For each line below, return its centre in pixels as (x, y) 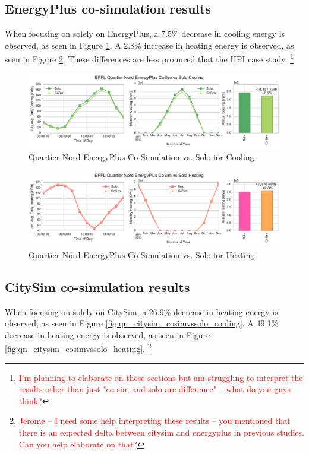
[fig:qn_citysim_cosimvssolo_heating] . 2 (78, 348)
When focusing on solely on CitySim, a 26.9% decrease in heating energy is (141, 311)
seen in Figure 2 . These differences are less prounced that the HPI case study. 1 (149, 58)
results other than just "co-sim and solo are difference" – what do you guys (154, 389)
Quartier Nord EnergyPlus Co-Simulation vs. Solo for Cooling (141, 156)
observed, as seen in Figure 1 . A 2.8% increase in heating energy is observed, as (149, 45)
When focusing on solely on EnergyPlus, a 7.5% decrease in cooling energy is (145, 34)
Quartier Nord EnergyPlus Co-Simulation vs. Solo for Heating (142, 254)
